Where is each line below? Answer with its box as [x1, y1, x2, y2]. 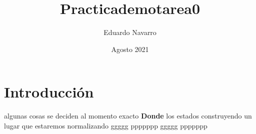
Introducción [4, 81, 94, 102]
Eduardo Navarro [103, 27, 156, 37]
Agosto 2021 [111, 43, 149, 54]
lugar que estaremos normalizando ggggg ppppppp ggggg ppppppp [4, 120, 207, 130]
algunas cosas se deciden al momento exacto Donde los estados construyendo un [4, 110, 252, 121]
